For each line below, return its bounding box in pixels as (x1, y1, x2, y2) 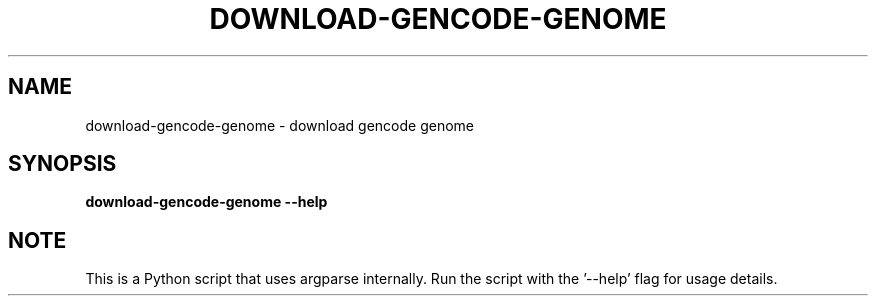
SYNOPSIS (8, 151, 117, 177)
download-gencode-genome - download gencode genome (85, 116, 475, 134)
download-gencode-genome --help (85, 193, 328, 211)
